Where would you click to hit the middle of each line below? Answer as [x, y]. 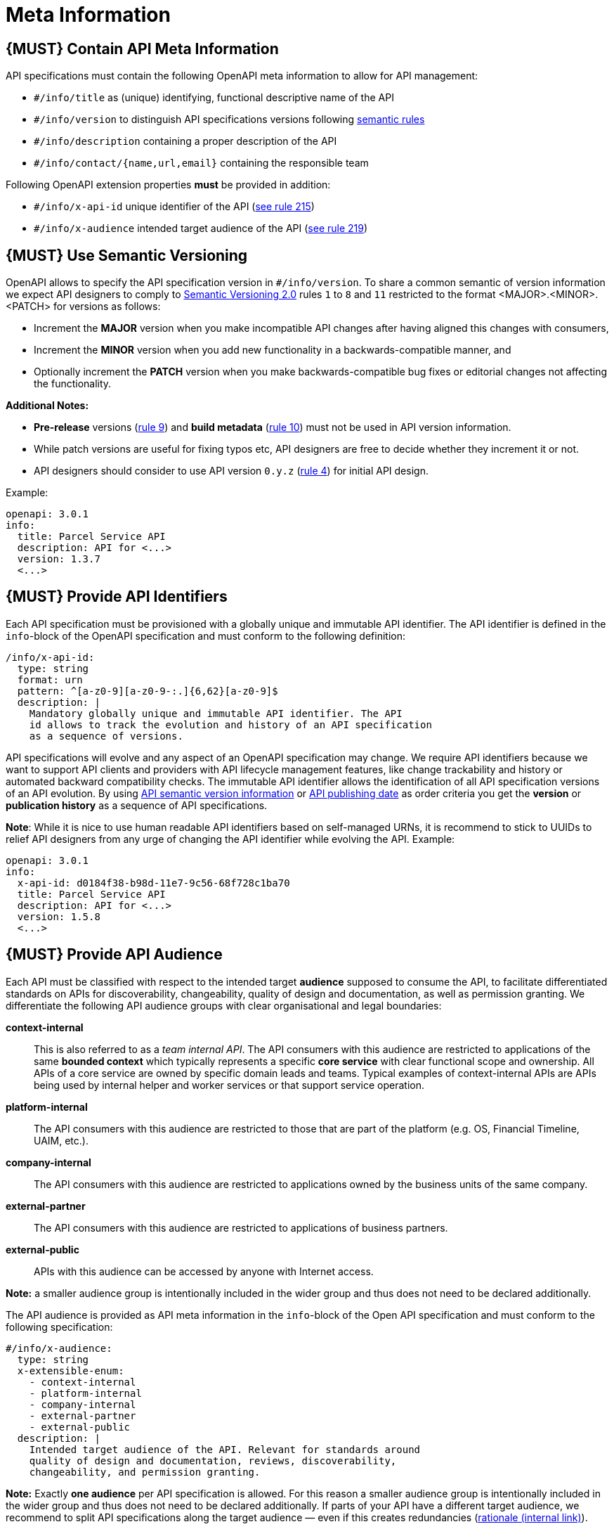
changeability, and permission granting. [145, 1472]
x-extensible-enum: [71, 1370]
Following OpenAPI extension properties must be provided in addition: [168, 185]
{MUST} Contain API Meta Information [142, 49]
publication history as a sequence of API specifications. [137, 805]
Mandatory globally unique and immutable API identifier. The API [216, 713]
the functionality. [73, 384]
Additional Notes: [47, 406]
